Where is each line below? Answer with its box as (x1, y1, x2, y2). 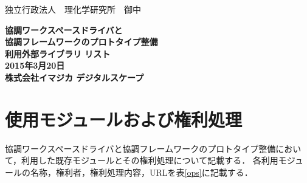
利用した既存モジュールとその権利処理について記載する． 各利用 (21, 154, 278, 167)
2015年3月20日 (5, 59, 65, 72)
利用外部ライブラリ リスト (5, 47, 111, 60)
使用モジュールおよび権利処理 (5, 106, 243, 131)
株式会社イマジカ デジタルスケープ (5, 71, 144, 83)
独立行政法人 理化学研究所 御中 (5, 3, 141, 15)
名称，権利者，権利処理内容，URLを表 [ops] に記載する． (30, 165, 253, 178)
